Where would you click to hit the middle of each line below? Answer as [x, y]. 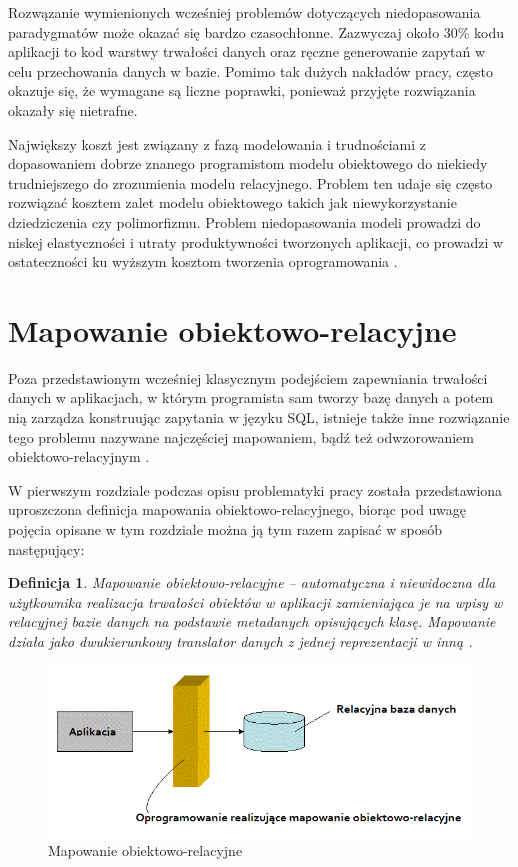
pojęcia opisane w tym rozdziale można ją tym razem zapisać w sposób [225, 529]
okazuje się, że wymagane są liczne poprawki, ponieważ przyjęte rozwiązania [242, 90]
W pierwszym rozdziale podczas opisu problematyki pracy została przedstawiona [255, 489]
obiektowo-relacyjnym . [79, 456]
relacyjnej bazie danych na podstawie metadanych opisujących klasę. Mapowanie [252, 621]
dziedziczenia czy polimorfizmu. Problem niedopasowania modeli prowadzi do [244, 221]
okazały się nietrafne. [73, 109]
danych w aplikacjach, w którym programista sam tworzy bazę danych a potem [251, 397]
